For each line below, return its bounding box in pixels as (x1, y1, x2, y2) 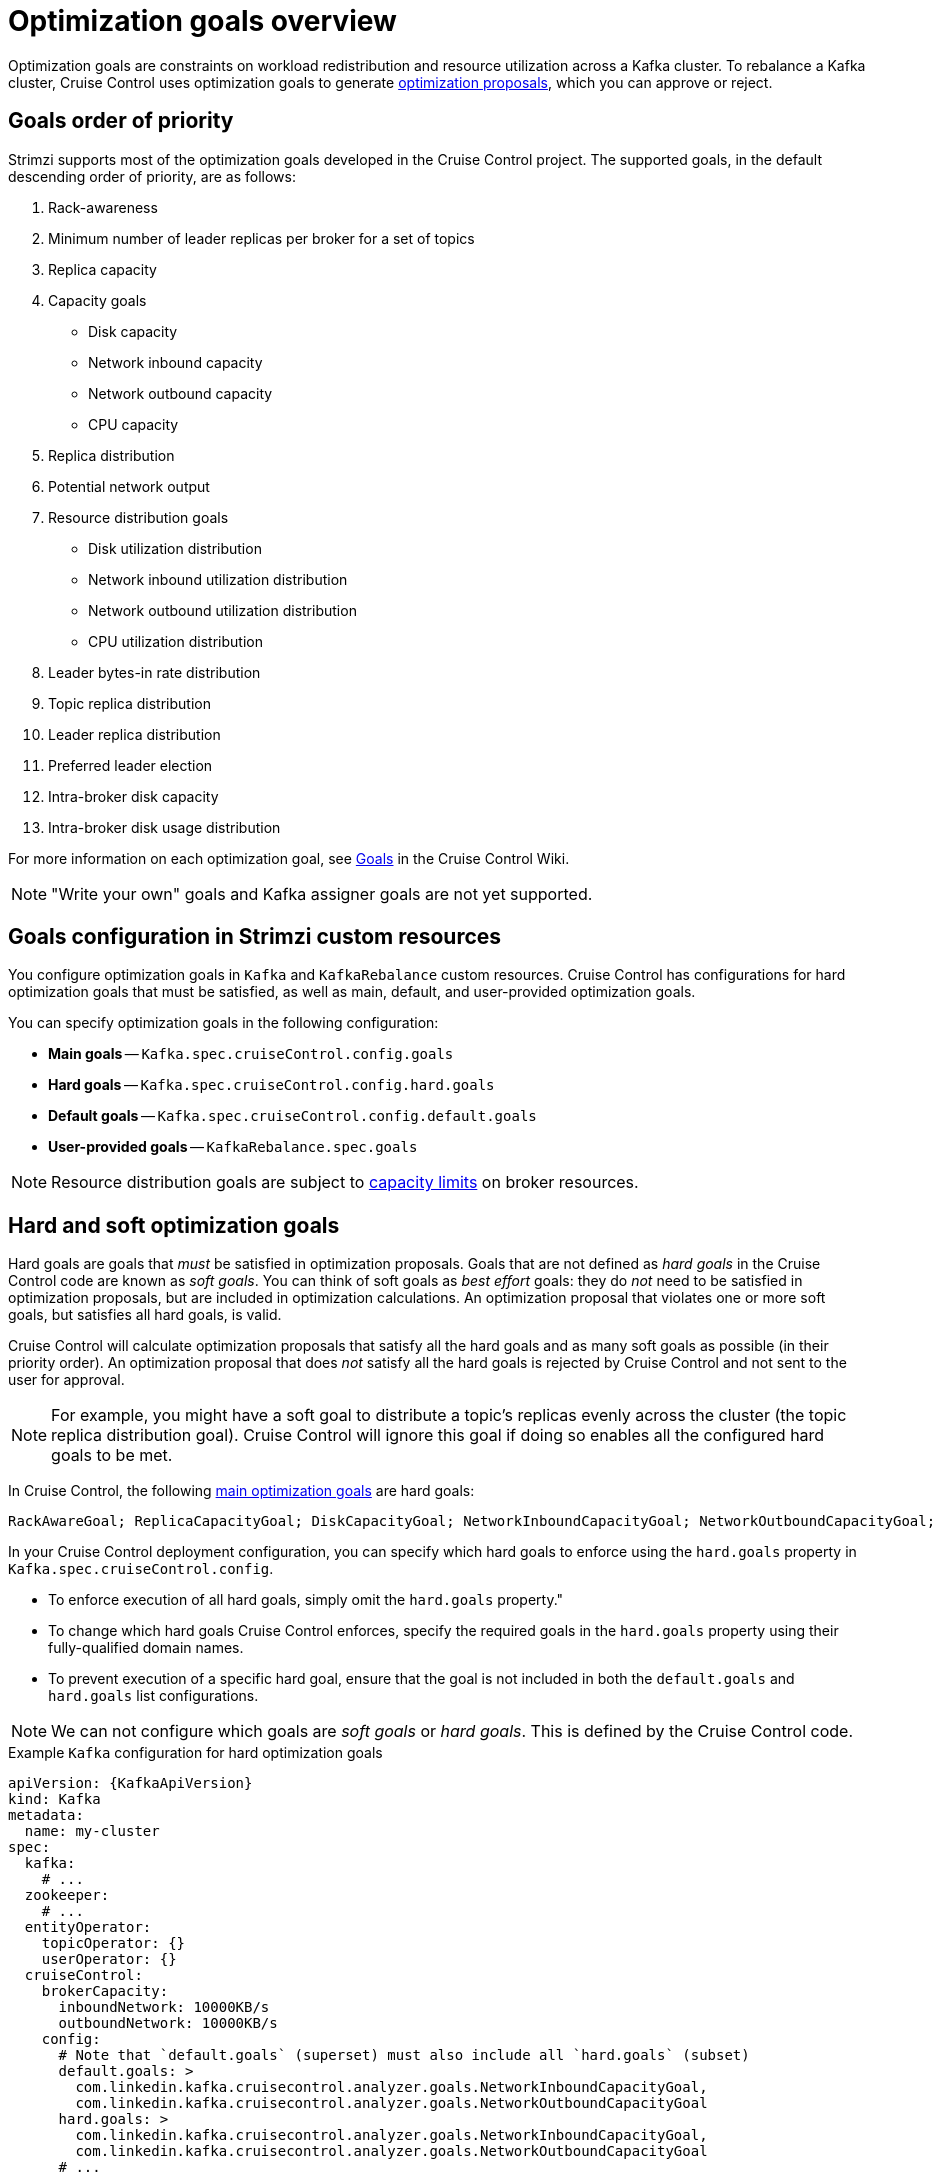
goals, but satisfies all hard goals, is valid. (8, 1306, 282, 1324)
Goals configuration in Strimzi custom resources (8, 924, 502, 950)
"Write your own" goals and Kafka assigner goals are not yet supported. (51, 883, 593, 904)
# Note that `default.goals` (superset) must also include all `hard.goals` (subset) (58, 2047, 750, 2064)
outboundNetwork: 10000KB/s (58, 2015, 278, 2032)
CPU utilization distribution (88, 632, 263, 650)
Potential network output (48, 477, 210, 495)
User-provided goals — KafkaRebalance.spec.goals (48, 1138, 418, 1156)
